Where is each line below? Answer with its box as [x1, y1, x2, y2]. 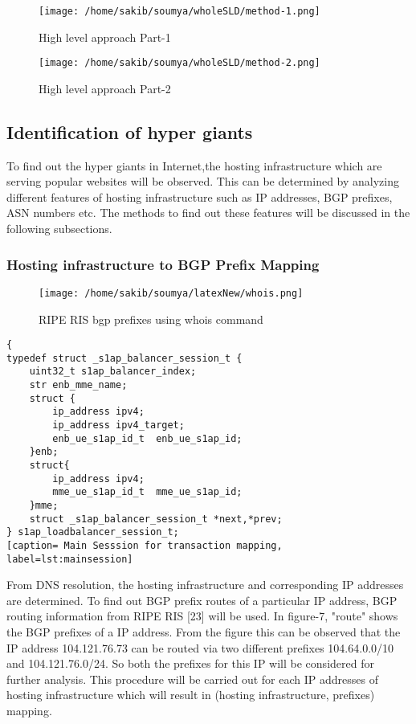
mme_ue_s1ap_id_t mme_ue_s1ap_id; [52, 486, 243, 498]
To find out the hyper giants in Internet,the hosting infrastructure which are [6, 157, 382, 174]
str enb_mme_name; [29, 379, 128, 391]
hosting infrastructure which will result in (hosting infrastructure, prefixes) [6, 686, 375, 703]
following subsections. [6, 220, 112, 237]
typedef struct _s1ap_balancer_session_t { [6, 352, 243, 364]
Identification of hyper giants [6, 119, 253, 144]
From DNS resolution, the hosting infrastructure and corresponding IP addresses [6, 576, 404, 593]
